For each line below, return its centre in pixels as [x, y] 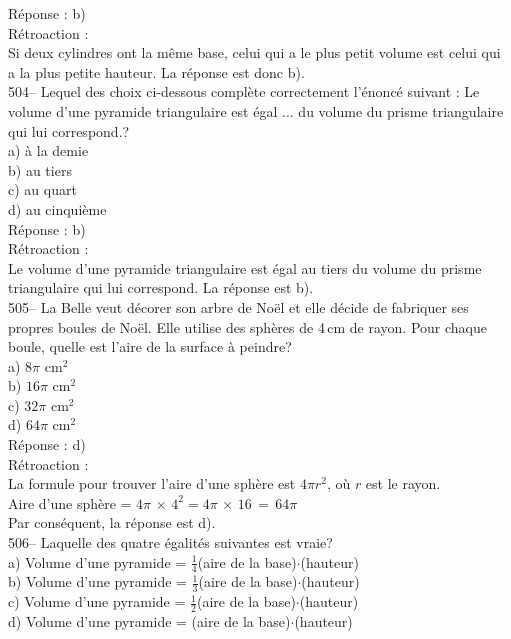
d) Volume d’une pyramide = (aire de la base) [149, 621]
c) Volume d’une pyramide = [97, 601]
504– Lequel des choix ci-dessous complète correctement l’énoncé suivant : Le [244, 91]
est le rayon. [403, 483]
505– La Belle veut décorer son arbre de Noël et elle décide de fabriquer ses [238, 306]
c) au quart [42, 189]
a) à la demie [48, 150]
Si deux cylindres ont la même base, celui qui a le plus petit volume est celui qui [254, 52]
